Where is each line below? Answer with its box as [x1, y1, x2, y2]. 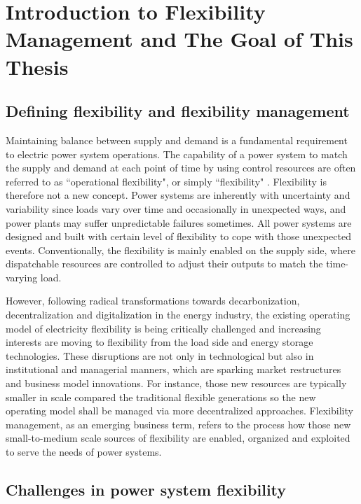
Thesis [6, 52, 69, 80]
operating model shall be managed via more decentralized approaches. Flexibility [6, 403, 353, 418]
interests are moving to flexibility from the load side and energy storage [6, 335, 313, 349]
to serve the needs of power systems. [6, 444, 162, 459]
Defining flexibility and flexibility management [6, 100, 350, 122]
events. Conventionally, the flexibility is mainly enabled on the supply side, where [6, 242, 355, 257]
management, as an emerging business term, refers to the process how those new [6, 416, 351, 431]
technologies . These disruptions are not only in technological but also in [6, 348, 314, 363]
